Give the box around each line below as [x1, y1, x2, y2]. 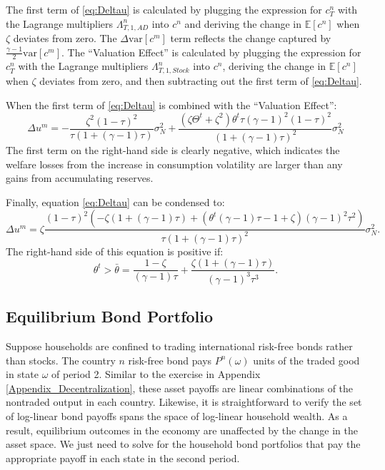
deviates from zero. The [13, 31, 117, 46]
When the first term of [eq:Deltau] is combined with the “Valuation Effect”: [6, 97, 337, 112]
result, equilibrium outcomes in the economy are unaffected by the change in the [6, 422, 358, 437]
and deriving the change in [184, 16, 302, 31]
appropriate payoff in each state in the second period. [6, 450, 240, 465]
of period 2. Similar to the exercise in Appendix [51, 367, 261, 382]
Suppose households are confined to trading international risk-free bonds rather [6, 338, 353, 353]
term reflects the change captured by [170, 31, 331, 46]
